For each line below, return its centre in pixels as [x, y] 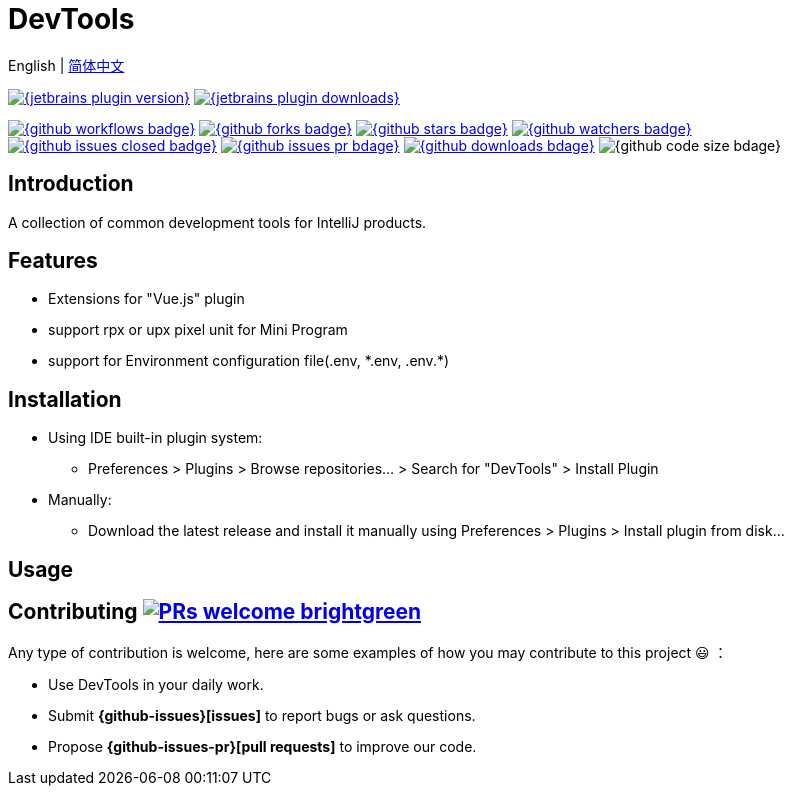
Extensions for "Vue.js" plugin [146, 299]
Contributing [73, 612]
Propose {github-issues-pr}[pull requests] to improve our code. [262, 746]
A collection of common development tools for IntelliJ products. [217, 222]
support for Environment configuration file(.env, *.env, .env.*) [249, 361]
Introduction [71, 184]
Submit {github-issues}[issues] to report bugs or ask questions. [262, 715]
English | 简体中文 [66, 65]
